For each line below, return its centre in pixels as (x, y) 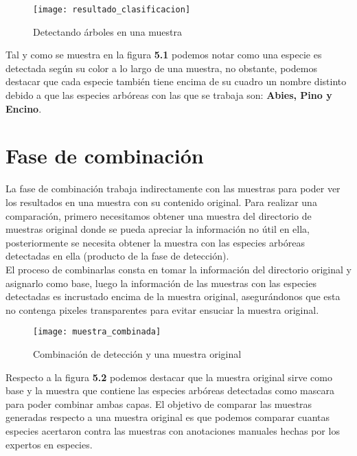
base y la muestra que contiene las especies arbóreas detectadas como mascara (170, 390)
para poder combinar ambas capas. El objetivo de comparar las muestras (159, 403)
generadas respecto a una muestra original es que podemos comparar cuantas (168, 417)
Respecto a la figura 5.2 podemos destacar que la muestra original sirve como (169, 377)
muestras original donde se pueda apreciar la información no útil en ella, (158, 229)
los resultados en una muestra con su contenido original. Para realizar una (161, 202)
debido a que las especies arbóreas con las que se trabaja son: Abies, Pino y (169, 95)
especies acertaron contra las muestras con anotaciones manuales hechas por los (173, 430)
